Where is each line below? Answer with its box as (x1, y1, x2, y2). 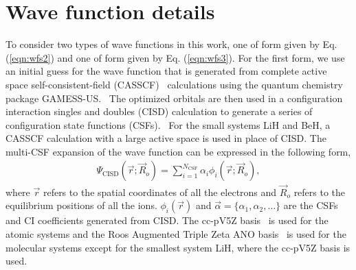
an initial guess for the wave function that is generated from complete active (5, 64, 327, 78)
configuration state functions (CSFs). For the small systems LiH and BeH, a (5, 117, 331, 132)
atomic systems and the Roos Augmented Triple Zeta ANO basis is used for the (5, 226, 346, 241)
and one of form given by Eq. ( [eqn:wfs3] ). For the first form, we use (57, 50, 345, 64)
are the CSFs (283, 198, 338, 212)
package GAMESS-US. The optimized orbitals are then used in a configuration (5, 90, 343, 105)
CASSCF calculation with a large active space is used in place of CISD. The (5, 131, 326, 145)
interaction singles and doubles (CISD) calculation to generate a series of (5, 104, 313, 119)
